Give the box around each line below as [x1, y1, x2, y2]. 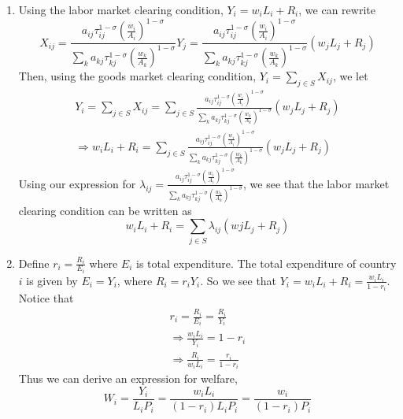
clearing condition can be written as [18, 202, 192, 218]
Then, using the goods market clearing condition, [18, 68, 257, 84]
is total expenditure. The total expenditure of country [136, 254, 397, 271]
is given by [26, 272, 78, 288]
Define [18, 254, 50, 271]
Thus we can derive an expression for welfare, [18, 370, 238, 387]
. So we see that [200, 272, 277, 288]
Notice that [18, 290, 74, 306]
